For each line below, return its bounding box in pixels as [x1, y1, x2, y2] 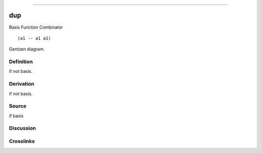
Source [9, 102, 27, 109]
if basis [9, 113, 24, 119]
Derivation [9, 81, 34, 87]
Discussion [9, 125, 36, 132]
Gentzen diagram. [9, 46, 45, 52]
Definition [9, 58, 33, 65]
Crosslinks [9, 138, 35, 145]
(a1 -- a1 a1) [17, 35, 51, 41]
